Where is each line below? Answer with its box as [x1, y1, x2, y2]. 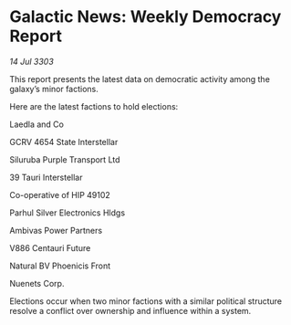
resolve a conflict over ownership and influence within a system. [9, 305, 252, 316]
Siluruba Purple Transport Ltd [9, 153, 120, 165]
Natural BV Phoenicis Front [9, 260, 111, 271]
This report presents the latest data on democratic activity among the [9, 73, 271, 84]
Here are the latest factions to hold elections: [9, 100, 179, 111]
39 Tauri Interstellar [9, 172, 83, 183]
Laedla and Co [9, 119, 64, 130]
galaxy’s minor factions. [9, 83, 99, 94]
